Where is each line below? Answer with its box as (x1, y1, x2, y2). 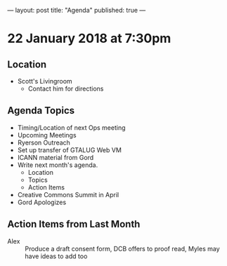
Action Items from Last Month (7, 218, 141, 230)
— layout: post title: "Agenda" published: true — (7, 6, 146, 14)
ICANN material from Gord (17, 153, 94, 161)
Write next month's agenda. (17, 161, 98, 169)
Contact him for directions (27, 84, 104, 93)
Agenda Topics (7, 105, 75, 117)
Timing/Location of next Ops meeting (17, 123, 126, 132)
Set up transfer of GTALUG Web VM (17, 145, 122, 154)
